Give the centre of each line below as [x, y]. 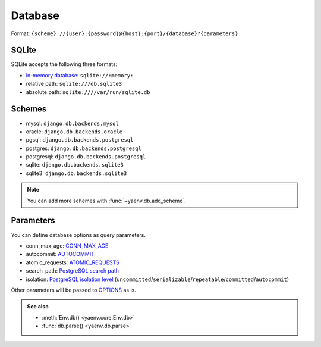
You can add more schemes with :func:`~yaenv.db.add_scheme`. [107, 201]
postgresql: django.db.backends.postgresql [86, 157]
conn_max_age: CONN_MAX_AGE [67, 246]
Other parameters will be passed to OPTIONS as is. [73, 290]
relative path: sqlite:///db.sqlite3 [74, 84]
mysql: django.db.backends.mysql [72, 123]
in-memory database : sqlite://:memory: [80, 75]
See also [38, 307]
